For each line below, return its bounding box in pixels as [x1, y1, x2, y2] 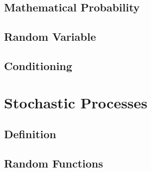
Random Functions [4, 155, 103, 171]
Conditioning [4, 58, 72, 73]
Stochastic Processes [4, 92, 148, 112]
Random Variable [4, 29, 96, 44]
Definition [4, 126, 56, 142]
